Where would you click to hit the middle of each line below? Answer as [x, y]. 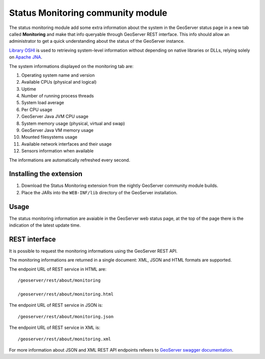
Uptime [29, 89]
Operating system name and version [58, 75]
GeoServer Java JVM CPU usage [55, 117]
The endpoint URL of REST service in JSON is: [56, 305]
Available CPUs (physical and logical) [59, 82]
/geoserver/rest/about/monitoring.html [66, 294]
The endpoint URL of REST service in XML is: [55, 328]
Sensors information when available [58, 151]
